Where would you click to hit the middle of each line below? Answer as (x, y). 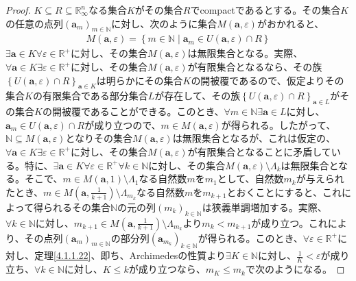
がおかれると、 (290, 23)
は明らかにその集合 (140, 80)
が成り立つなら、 (167, 269)
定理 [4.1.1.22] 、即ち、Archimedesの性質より (130, 255)
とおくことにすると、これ (284, 192)
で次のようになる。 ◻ (295, 269)
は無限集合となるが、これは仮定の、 (254, 138)
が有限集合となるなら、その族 (255, 67)
